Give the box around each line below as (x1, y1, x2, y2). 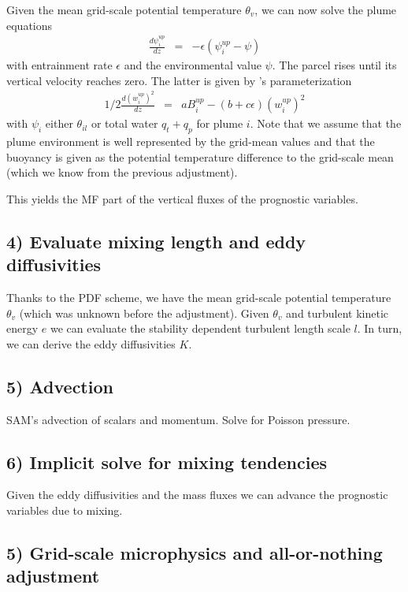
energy (6, 320, 39, 337)
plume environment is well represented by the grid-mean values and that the (6, 132, 375, 149)
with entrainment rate (6, 57, 113, 73)
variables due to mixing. (6, 501, 123, 518)
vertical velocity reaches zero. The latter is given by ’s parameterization (6, 72, 352, 88)
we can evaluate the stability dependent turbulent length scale (50, 320, 351, 337)
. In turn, (357, 320, 402, 337)
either (45, 115, 73, 132)
